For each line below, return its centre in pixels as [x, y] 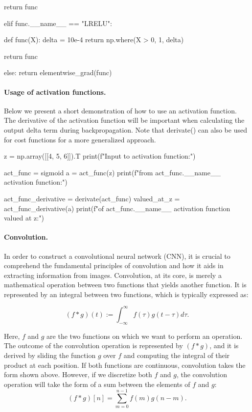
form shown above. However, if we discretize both [78, 374]
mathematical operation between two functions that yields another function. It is [125, 285]
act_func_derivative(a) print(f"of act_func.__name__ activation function [117, 208]
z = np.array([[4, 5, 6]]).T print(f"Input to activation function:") [100, 156]
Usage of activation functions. [55, 92]
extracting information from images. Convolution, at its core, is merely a [113, 275]
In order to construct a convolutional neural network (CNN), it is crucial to [117, 256]
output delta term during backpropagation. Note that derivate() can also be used [126, 129]
